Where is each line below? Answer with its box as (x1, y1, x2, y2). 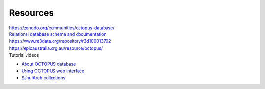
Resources (9, 7, 54, 18)
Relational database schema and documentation (9, 31, 106, 37)
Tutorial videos (9, 52, 39, 58)
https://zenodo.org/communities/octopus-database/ (9, 25, 115, 30)
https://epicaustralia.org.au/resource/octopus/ (9, 45, 103, 51)
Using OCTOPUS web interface (21, 68, 85, 74)
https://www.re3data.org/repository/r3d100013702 (9, 38, 111, 44)
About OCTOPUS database (21, 61, 76, 67)
